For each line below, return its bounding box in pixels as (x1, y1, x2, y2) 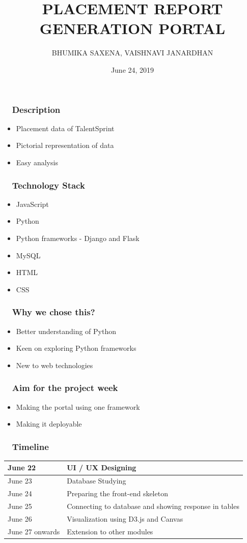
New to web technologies (16, 359, 93, 370)
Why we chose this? (12, 306, 95, 318)
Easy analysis (16, 157, 58, 167)
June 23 (8, 475, 32, 486)
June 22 (8, 462, 36, 473)
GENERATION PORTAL (39, 18, 226, 39)
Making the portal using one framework (16, 401, 140, 412)
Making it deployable (16, 418, 82, 429)
